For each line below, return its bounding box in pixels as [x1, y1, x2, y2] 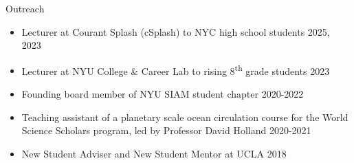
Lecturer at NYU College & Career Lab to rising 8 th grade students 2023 [21, 61, 330, 78]
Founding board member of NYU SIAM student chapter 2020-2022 [21, 87, 304, 101]
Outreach [5, 1, 45, 15]
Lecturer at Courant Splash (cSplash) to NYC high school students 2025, [21, 24, 330, 39]
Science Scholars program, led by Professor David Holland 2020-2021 [21, 123, 311, 138]
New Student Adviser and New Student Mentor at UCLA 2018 [21, 146, 287, 160]
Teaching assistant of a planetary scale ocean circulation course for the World [21, 109, 349, 124]
